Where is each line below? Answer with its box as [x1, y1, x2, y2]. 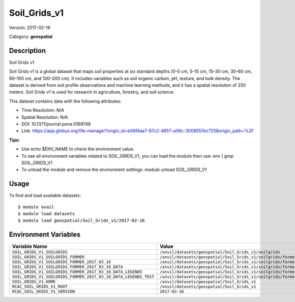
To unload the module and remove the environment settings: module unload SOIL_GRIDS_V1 [21, 167, 207, 172]
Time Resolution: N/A [21, 107, 64, 113]
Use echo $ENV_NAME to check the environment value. [21, 146, 135, 152]
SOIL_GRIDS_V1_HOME [12, 279, 56, 284]
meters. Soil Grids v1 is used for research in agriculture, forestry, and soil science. [9, 89, 175, 95]
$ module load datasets [18, 211, 75, 216]
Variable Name [12, 243, 48, 250]
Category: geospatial [9, 34, 53, 39]
